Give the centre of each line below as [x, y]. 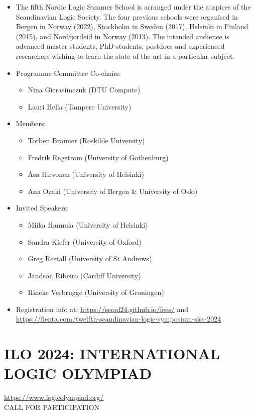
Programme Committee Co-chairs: [68, 73]
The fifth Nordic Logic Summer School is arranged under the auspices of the [133, 7]
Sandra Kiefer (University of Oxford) [85, 241]
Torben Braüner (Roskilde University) [86, 140]
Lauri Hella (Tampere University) [80, 106]
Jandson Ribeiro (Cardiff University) [84, 275]
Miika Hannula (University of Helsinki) [88, 224]
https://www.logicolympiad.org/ [54, 397]
